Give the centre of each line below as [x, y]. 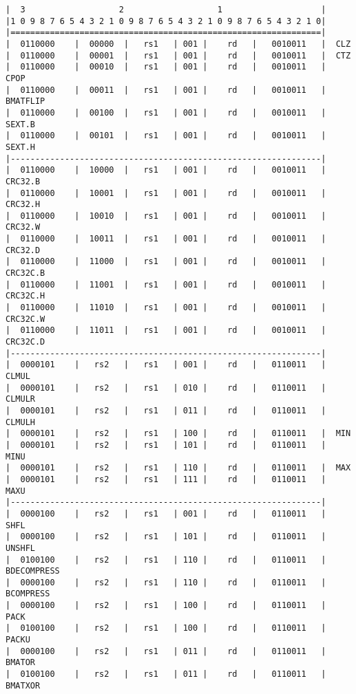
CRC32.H [23, 205]
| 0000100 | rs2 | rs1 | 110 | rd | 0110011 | [166, 582]
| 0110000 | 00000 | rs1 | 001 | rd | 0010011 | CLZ [178, 44]
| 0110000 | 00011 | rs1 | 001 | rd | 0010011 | [166, 90]
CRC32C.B [25, 273]
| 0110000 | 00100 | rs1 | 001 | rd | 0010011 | [166, 112]
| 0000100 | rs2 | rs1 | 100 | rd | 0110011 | [166, 606]
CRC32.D [23, 250]
